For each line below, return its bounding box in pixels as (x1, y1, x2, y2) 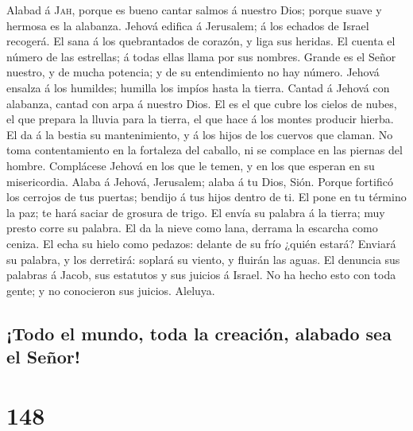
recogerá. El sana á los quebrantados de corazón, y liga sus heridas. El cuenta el (6, 33, 396, 49)
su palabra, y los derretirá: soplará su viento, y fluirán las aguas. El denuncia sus (6, 250, 400, 267)
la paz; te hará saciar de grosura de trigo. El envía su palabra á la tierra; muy (6, 204, 385, 220)
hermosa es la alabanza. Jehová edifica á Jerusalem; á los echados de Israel (6, 17, 369, 33)
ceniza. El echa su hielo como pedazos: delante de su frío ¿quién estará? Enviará (6, 235, 396, 251)
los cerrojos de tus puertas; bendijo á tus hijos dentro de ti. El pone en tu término (6, 188, 407, 205)
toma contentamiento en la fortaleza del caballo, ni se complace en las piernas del (6, 142, 403, 158)
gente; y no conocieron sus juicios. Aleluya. (6, 282, 215, 298)
